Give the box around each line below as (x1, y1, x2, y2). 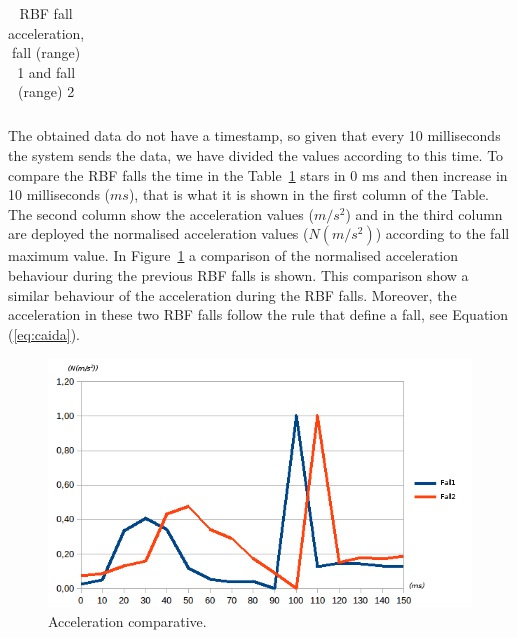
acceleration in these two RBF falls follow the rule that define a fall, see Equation (8, 304, 509, 325)
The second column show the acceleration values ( (8, 203, 314, 224)
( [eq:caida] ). (8, 323, 80, 344)
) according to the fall (375, 223, 510, 244)
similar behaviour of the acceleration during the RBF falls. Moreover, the (8, 284, 457, 305)
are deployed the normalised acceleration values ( (8, 223, 309, 244)
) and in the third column (345, 203, 503, 224)
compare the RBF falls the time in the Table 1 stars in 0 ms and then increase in (8, 164, 508, 185)
